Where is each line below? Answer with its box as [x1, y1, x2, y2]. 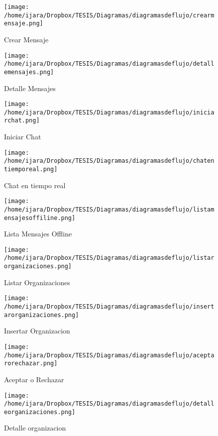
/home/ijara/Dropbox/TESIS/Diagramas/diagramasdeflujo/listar [4, 254, 215, 262]
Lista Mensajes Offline [4, 228, 72, 239]
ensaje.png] [4, 20, 43, 27]
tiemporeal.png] [4, 166, 58, 173]
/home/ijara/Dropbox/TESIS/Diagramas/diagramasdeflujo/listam [4, 206, 215, 213]
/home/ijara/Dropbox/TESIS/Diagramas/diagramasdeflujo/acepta [4, 351, 215, 359]
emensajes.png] [4, 68, 54, 76]
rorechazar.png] [4, 360, 58, 367]
